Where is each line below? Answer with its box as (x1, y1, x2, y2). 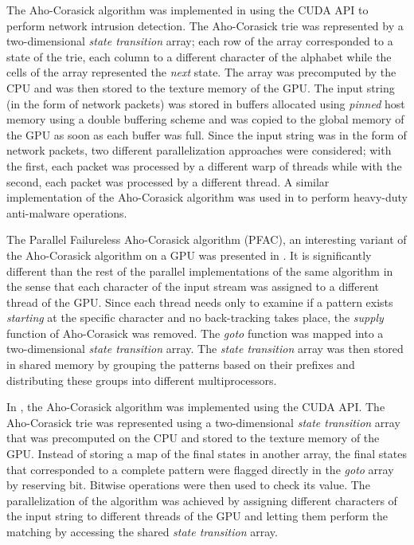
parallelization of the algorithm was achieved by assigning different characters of (6, 492, 397, 508)
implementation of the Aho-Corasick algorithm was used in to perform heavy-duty (6, 189, 408, 206)
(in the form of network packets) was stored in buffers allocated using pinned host (6, 95, 405, 112)
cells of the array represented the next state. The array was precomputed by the (6, 64, 396, 80)
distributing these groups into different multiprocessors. (6, 371, 277, 388)
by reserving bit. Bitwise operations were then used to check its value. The (6, 476, 370, 493)
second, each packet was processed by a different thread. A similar (6, 173, 330, 190)
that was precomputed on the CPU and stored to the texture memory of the (6, 429, 380, 446)
